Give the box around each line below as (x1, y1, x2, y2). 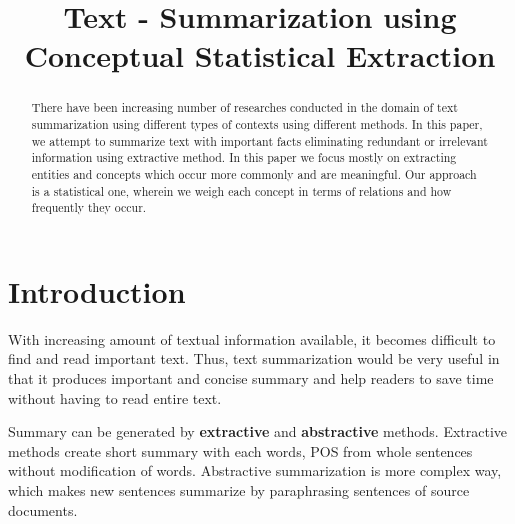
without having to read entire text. (8, 387, 222, 408)
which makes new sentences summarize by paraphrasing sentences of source (8, 480, 470, 501)
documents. (8, 499, 78, 520)
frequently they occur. (31, 199, 147, 216)
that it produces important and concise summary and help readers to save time (8, 368, 494, 389)
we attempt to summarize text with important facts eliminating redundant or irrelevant (31, 132, 488, 149)
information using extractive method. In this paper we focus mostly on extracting (31, 149, 457, 166)
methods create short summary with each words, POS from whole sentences (8, 440, 473, 461)
